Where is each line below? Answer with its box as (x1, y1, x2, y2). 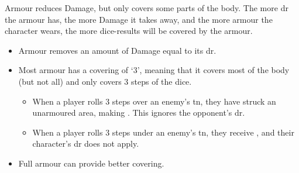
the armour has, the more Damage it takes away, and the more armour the (5, 13, 273, 25)
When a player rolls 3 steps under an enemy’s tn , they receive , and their (32, 126, 294, 138)
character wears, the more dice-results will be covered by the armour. (5, 25, 253, 37)
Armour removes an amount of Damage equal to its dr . (18, 44, 216, 56)
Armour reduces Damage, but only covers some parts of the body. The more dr (5, 2, 288, 13)
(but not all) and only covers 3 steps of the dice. (18, 75, 192, 87)
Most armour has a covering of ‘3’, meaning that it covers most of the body (18, 64, 290, 76)
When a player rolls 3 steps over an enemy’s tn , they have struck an (32, 95, 276, 107)
